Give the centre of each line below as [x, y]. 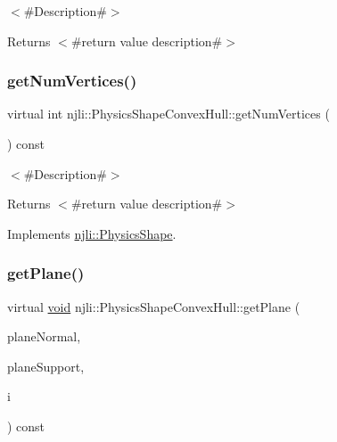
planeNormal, [44, 336]
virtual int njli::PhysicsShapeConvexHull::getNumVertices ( [168, 114]
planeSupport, [46, 366]
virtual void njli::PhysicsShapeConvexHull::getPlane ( [154, 306]
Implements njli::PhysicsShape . [92, 233]
